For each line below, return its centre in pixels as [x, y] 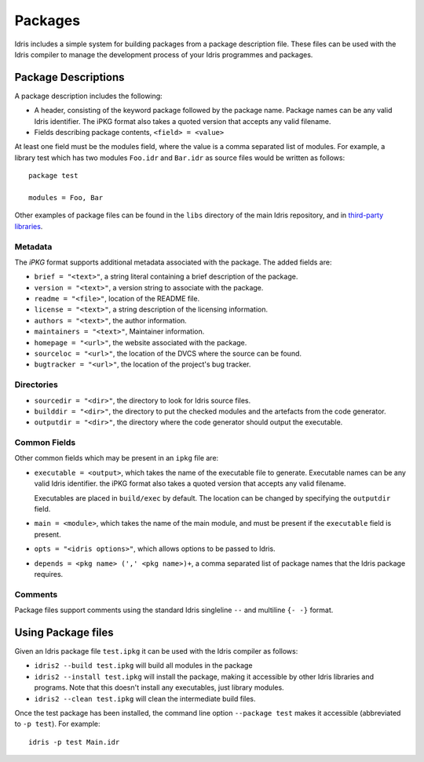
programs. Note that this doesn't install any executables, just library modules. [159, 687]
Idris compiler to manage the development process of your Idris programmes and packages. [164, 54]
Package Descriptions [69, 77]
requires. [49, 574]
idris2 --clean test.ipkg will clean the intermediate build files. [145, 698]
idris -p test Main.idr [74, 742]
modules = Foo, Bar [66, 197]
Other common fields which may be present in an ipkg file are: [117, 458]
